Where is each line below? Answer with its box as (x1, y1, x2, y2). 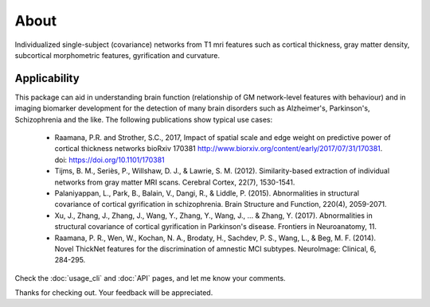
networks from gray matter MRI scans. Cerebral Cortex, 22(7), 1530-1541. (54, 177, 295, 187)
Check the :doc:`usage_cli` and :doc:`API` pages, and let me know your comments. (14, 273, 286, 282)
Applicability (14, 72, 80, 85)
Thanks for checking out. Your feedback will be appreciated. (14, 288, 213, 297)
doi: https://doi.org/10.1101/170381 (54, 155, 165, 165)
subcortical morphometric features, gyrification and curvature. (14, 50, 221, 60)
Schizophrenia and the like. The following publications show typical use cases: (14, 115, 273, 124)
